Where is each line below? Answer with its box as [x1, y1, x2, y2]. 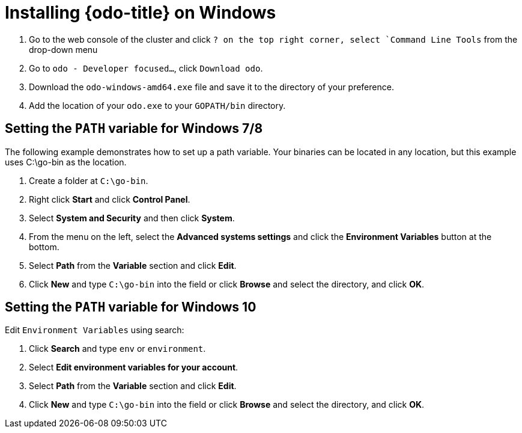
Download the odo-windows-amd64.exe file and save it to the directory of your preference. [29, 81, 394, 92]
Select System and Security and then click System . [29, 212, 235, 223]
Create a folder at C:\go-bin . [29, 175, 148, 186]
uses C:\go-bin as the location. [5, 156, 127, 167]
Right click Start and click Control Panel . [29, 194, 190, 204]
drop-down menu [29, 44, 98, 55]
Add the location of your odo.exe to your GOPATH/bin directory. [29, 100, 286, 111]
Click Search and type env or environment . [29, 343, 206, 354]
